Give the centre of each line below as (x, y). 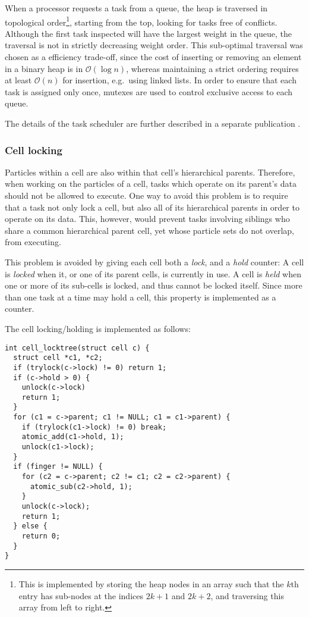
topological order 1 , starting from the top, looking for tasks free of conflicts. (141, 21)
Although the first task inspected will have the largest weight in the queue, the (148, 33)
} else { (30, 526)
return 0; (41, 536)
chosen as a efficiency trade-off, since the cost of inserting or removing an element (153, 57)
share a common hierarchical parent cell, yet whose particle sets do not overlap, (149, 230)
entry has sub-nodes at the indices (81, 595)
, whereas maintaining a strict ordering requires (212, 68)
